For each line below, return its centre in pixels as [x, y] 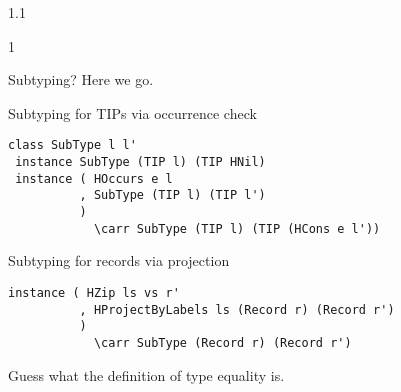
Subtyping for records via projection [119, 260]
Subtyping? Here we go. [81, 79]
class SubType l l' [72, 145]
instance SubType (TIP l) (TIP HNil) [140, 162]
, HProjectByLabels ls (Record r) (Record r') [237, 309]
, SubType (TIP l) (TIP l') [172, 195]
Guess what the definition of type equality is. [146, 374]
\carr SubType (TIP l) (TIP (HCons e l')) [237, 228]
